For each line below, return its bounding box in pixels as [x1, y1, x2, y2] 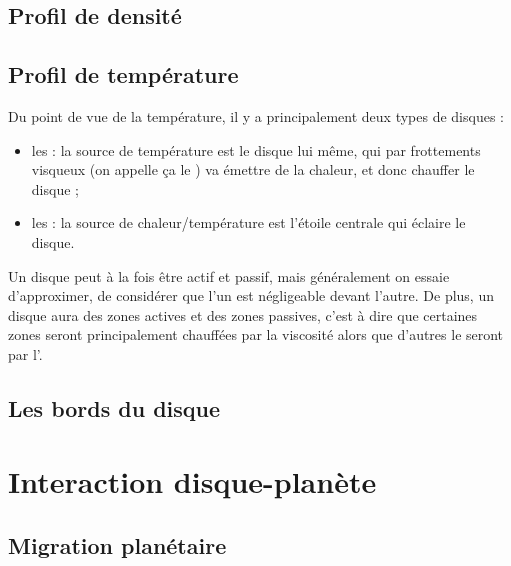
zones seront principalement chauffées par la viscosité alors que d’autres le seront [8, 324, 504, 345]
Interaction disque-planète [8, 461, 377, 502]
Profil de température [8, 59, 239, 90]
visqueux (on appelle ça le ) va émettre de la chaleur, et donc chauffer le [31, 159, 475, 180]
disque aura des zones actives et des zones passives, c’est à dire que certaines [8, 304, 478, 325]
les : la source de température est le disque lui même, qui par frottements [31, 139, 481, 160]
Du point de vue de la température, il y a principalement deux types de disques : [8, 105, 504, 126]
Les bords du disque [8, 392, 221, 423]
